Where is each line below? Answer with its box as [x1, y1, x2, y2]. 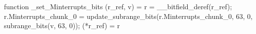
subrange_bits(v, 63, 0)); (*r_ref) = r [4, 20, 120, 31]
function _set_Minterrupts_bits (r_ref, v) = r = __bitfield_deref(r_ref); [4, 1, 232, 11]
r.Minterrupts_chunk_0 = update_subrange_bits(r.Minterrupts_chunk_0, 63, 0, [4, 11, 253, 21]
